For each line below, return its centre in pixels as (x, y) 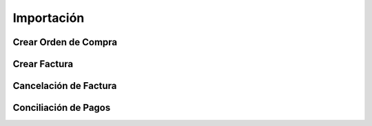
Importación (49, 18)
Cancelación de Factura (65, 86)
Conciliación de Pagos (62, 108)
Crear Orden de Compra (65, 42)
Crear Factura (43, 64)
